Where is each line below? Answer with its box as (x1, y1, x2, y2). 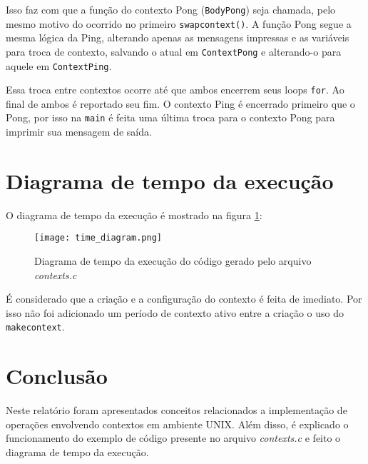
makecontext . (6, 319, 65, 334)
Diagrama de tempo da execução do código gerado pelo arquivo (34, 253, 312, 268)
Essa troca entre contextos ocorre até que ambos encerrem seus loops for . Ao (6, 82, 344, 97)
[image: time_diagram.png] (34, 233, 162, 243)
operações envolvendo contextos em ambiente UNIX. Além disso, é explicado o (6, 416, 349, 431)
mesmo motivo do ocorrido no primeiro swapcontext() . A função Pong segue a (6, 16, 352, 31)
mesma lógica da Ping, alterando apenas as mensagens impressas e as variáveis (6, 30, 349, 45)
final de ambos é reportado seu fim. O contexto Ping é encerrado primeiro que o (6, 96, 355, 111)
